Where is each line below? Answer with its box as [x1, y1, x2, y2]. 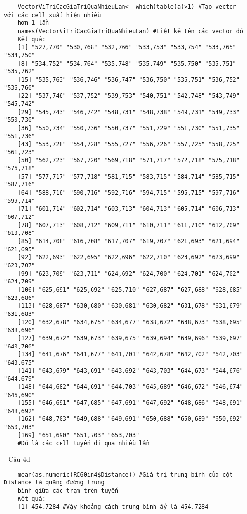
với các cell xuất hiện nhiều [4, 11, 101, 18]
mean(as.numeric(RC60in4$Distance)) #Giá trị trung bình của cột [17, 471, 233, 478]
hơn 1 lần [17, 19, 49, 27]
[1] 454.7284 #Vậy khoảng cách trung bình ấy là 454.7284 [17, 503, 209, 511]
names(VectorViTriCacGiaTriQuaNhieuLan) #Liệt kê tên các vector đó [17, 27, 243, 34]
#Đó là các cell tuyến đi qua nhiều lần [17, 440, 150, 447]
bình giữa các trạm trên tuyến [17, 487, 119, 494]
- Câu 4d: [4, 454, 32, 464]
